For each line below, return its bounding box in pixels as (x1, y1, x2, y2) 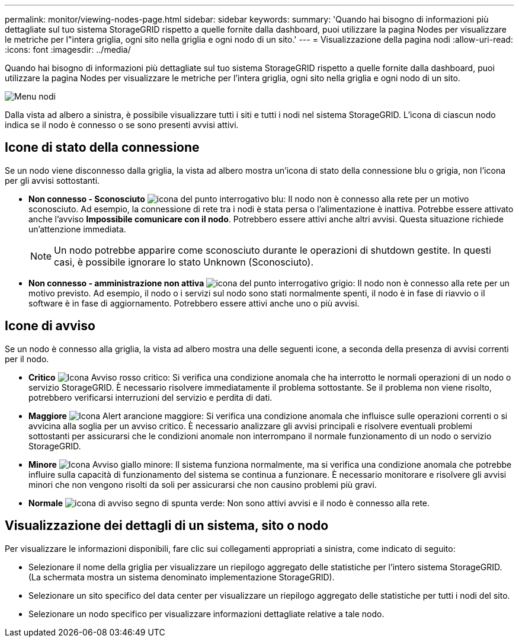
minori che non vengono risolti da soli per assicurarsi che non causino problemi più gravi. (28, 479, 377, 490)
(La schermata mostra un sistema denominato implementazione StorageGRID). (28, 571, 335, 582)
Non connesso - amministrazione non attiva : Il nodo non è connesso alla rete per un (28, 277, 510, 288)
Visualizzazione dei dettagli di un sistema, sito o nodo (5, 518, 329, 534)
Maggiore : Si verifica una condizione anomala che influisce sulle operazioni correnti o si (28, 410, 508, 421)
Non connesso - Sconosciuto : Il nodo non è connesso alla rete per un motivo (28, 193, 469, 204)
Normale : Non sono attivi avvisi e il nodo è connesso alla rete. (28, 497, 430, 508)
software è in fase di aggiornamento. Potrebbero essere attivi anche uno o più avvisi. (28, 298, 360, 308)
